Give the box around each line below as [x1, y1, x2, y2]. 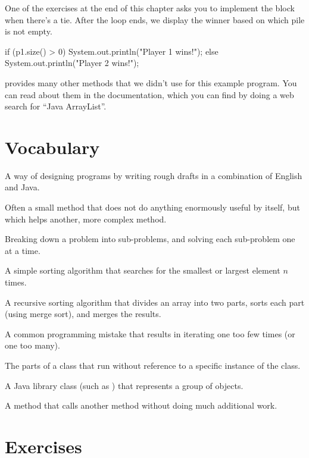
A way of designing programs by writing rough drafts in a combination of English [5, 169, 302, 181]
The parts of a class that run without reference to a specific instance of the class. [5, 359, 301, 371]
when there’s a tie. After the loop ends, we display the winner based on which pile [5, 13, 305, 26]
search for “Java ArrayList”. [5, 100, 107, 112]
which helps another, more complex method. [5, 212, 167, 225]
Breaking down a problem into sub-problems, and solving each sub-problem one [5, 233, 295, 245]
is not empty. [5, 25, 52, 37]
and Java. [5, 181, 40, 193]
